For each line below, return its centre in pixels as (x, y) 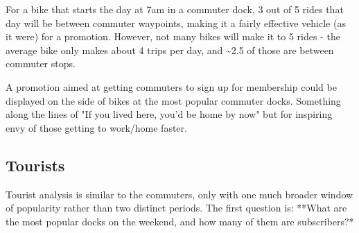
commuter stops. (41, 63)
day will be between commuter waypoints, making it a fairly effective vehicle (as (176, 23)
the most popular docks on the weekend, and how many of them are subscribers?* (180, 221)
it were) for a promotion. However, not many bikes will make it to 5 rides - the (173, 36)
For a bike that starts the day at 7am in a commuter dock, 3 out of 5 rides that (175, 9)
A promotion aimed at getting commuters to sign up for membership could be (171, 86)
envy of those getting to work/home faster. (96, 127)
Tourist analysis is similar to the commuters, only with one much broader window (179, 194)
